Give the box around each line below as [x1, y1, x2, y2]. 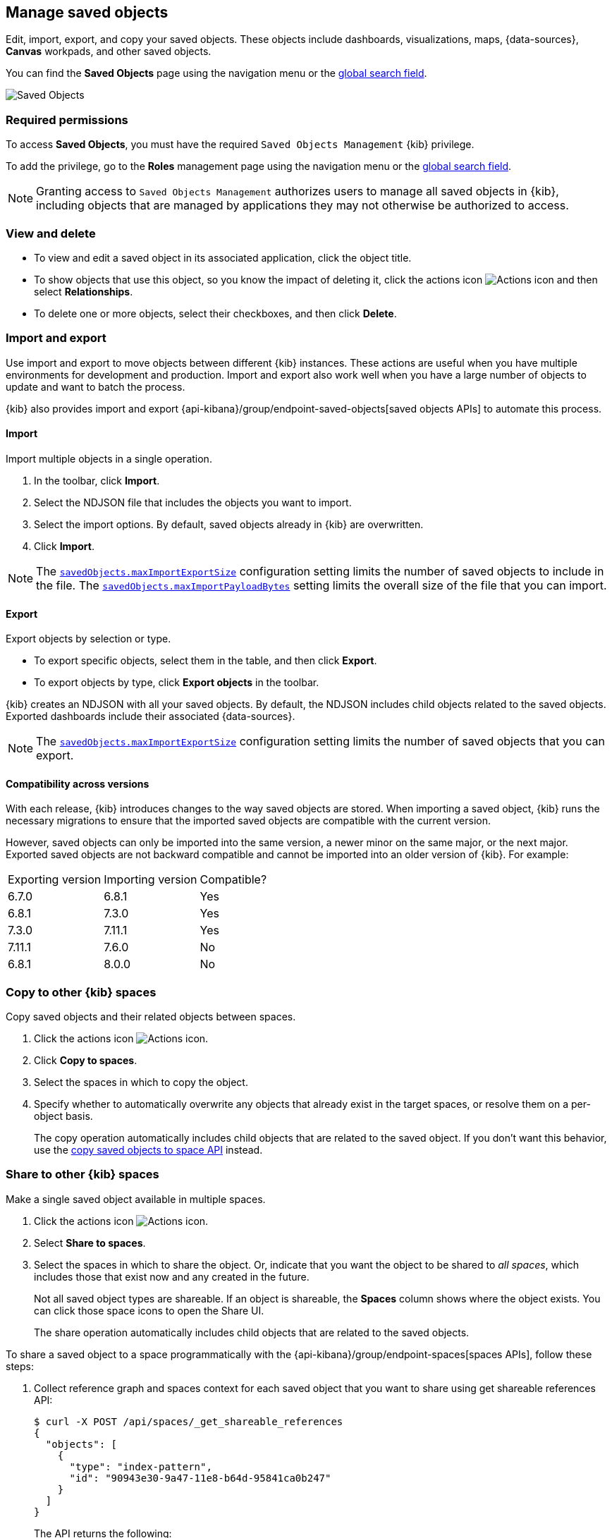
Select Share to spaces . [34, 1236, 146, 1249]
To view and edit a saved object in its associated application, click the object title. [34, 251, 412, 264]
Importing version [104, 872, 197, 887]
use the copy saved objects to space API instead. [34, 1144, 263, 1156]
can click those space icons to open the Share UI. [34, 1304, 264, 1317]
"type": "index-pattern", [69, 1460, 212, 1472]
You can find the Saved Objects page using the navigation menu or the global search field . [6, 67, 427, 80]
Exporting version [8, 872, 102, 887]
